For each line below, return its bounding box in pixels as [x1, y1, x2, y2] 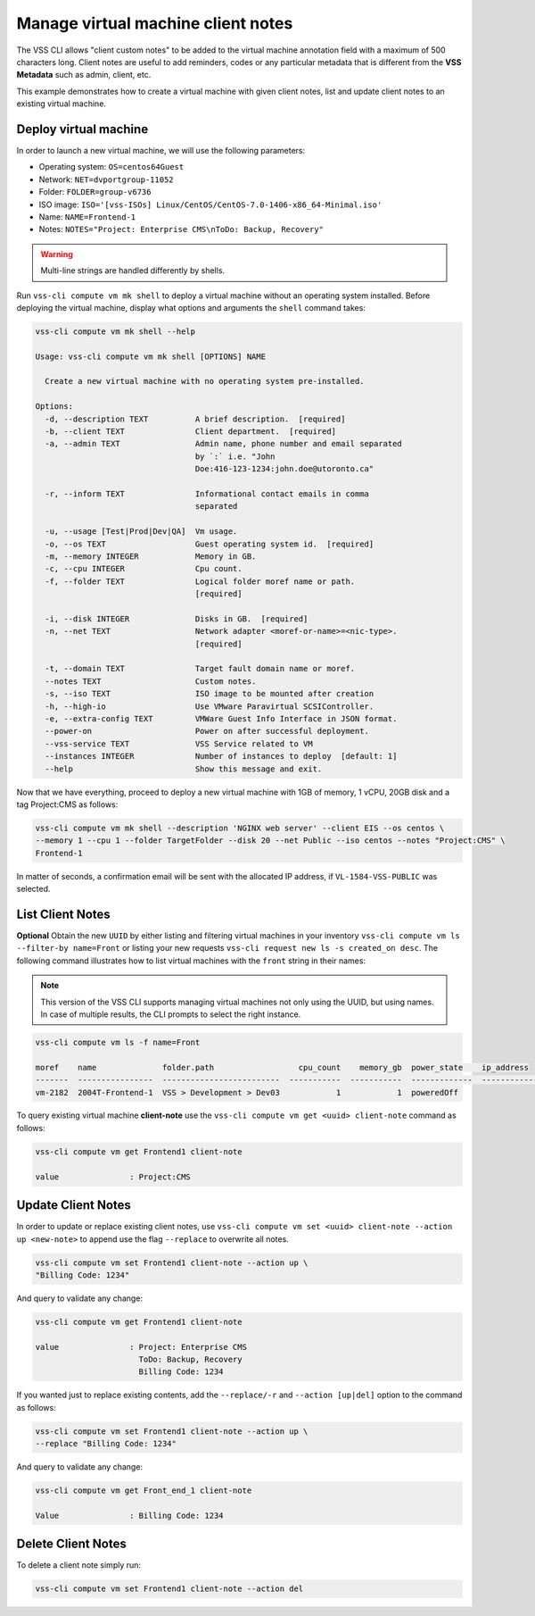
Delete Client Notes [16, 1537, 127, 1552]
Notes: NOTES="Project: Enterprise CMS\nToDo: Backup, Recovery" [38, 224, 325, 235]
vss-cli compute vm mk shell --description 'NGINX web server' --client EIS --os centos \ [35, 822, 445, 833]
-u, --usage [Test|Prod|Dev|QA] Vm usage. [45, 527, 238, 537]
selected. [16, 884, 51, 895]
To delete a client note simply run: [16, 1560, 142, 1570]
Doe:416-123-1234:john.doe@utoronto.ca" [194, 464, 374, 474]
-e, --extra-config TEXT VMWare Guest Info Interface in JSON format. [45, 714, 398, 724]
